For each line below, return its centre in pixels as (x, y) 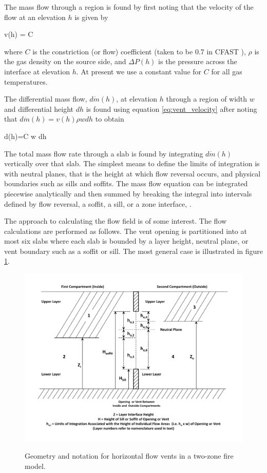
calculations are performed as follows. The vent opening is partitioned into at (126, 231)
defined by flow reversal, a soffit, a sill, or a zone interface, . (98, 203)
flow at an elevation (35, 17)
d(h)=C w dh (25, 136)
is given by (91, 17)
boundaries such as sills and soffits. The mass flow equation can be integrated (126, 183)
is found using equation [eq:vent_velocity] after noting (171, 109)
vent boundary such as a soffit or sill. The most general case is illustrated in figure (133, 251)
